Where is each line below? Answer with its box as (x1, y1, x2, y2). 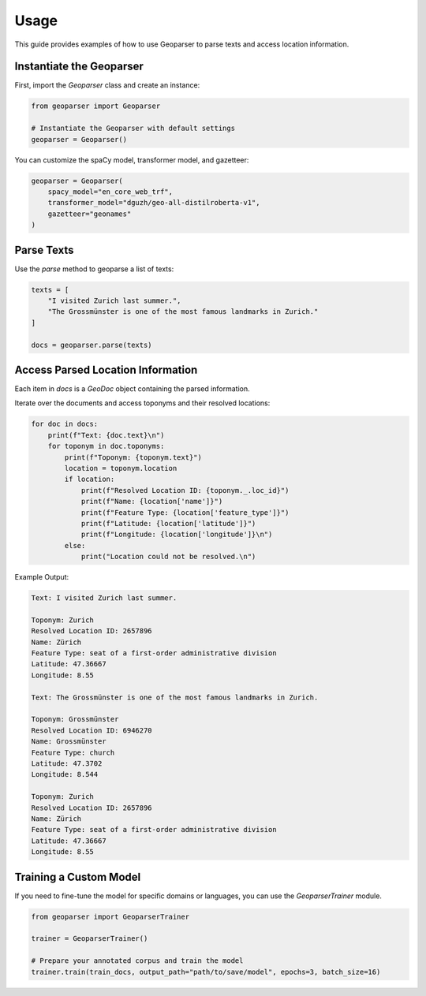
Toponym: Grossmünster (31, 714, 119, 724)
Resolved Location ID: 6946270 (31, 726, 153, 735)
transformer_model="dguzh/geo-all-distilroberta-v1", (47, 198, 260, 207)
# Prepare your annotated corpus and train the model (31, 957, 244, 965)
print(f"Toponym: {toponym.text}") (64, 453, 203, 461)
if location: (64, 475, 115, 484)
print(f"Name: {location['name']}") (80, 497, 223, 506)
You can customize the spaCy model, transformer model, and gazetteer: (14, 155, 249, 165)
